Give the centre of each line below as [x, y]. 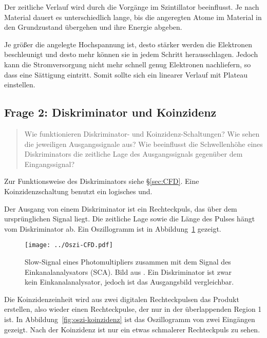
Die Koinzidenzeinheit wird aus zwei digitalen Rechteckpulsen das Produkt [122, 299]
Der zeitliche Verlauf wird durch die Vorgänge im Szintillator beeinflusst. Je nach [132, 7]
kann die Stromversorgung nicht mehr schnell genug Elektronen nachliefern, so [128, 64]
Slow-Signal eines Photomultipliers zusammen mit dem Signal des [128, 261]
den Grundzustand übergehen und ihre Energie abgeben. [93, 27]
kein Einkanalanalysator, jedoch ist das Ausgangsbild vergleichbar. [129, 282]
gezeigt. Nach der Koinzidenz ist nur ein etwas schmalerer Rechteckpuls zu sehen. [132, 329]
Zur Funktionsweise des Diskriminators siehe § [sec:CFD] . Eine [102, 181]
